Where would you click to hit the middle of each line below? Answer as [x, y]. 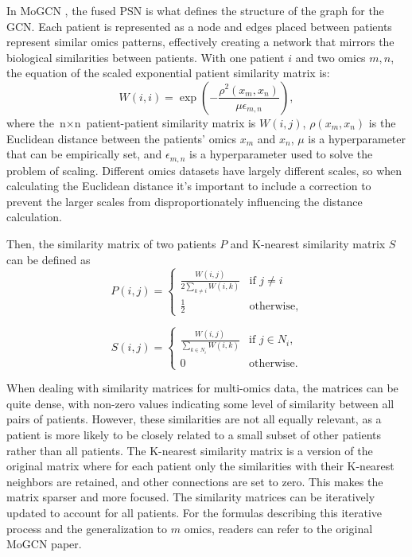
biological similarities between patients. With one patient [146, 57]
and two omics [330, 57]
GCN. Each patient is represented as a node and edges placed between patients [199, 26]
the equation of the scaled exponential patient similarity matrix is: [168, 73]
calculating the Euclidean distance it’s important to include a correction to [189, 186]
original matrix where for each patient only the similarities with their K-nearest [200, 466]
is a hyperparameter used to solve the [281, 154]
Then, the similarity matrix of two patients [111, 243]
